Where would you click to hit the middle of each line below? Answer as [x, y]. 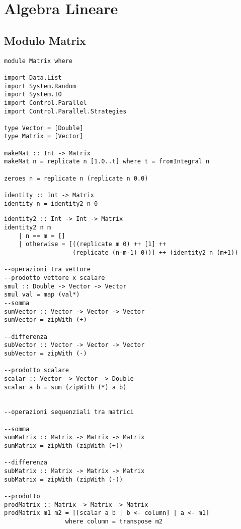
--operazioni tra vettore [47, 270]
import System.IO [33, 95]
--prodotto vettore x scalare [55, 278]
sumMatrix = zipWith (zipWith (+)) [64, 446]
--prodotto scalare [36, 370]
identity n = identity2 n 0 [51, 203]
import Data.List [33, 77]
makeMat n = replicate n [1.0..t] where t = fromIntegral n [107, 162]
